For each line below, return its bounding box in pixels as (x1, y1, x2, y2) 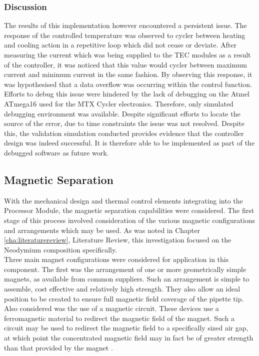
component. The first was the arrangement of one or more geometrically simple (4, 263, 246, 274)
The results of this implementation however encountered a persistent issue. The (4, 20, 247, 30)
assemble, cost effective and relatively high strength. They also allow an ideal (4, 283, 240, 294)
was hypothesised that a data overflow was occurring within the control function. (4, 78, 252, 89)
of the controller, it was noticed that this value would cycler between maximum (4, 59, 247, 69)
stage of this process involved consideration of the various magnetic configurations (4, 214, 255, 225)
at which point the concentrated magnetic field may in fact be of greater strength (4, 332, 253, 343)
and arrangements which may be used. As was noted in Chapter (4, 224, 200, 235)
